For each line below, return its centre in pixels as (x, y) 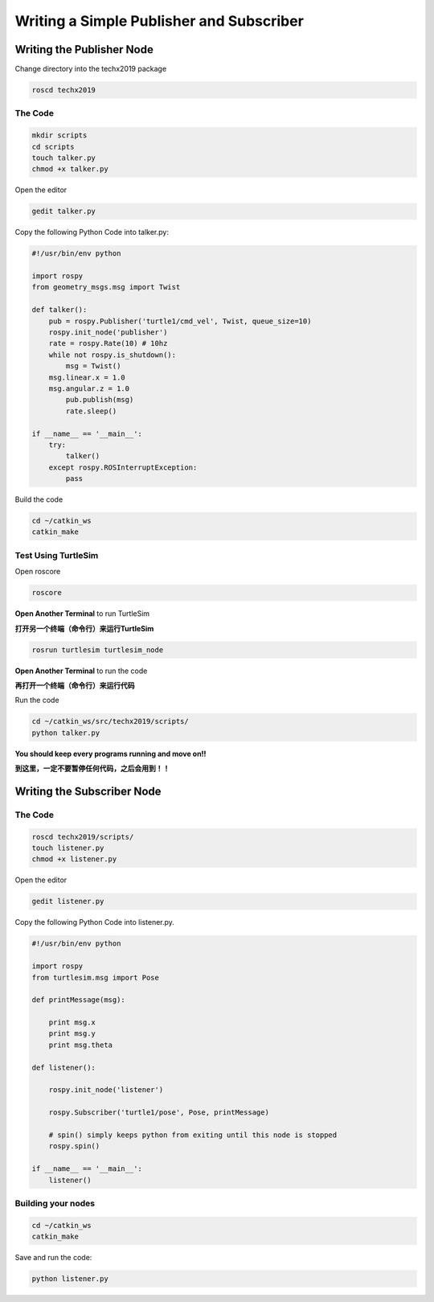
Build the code (39, 499)
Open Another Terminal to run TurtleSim (82, 614)
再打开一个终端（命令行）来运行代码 (75, 685)
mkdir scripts (59, 136)
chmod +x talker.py (70, 169)
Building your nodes (55, 1203)
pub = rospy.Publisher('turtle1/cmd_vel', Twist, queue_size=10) (180, 321)
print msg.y (72, 1034)
